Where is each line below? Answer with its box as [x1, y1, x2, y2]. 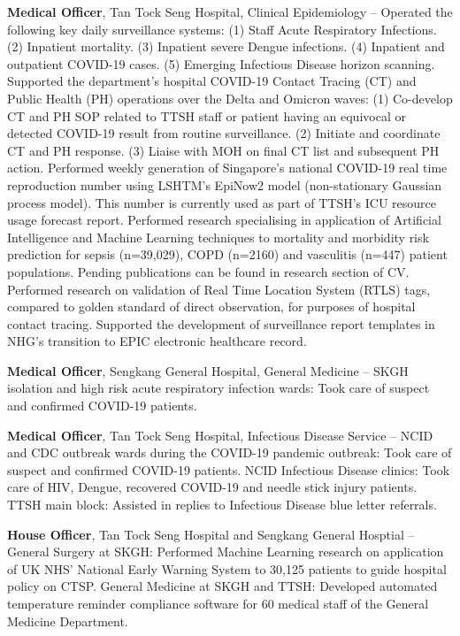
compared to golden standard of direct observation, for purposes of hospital [7, 297, 416, 316]
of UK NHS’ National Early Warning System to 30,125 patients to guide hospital [7, 559, 447, 578]
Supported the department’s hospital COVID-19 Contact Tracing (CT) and [7, 72, 417, 90]
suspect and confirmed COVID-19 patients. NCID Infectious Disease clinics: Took [7, 460, 450, 479]
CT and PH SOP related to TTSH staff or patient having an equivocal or [7, 106, 406, 125]
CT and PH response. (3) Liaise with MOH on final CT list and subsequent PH [7, 141, 440, 159]
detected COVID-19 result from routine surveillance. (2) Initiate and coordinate [7, 124, 441, 142]
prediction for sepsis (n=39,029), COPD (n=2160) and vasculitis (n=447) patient [7, 245, 448, 264]
